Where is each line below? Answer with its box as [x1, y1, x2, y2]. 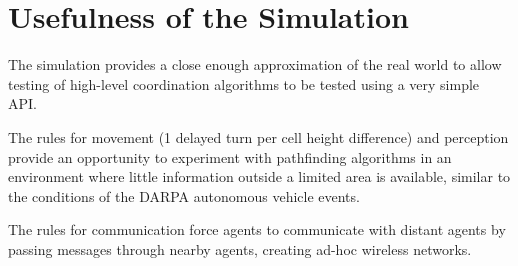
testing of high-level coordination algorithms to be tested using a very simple [8, 73, 480, 94]
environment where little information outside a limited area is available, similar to [8, 166, 511, 187]
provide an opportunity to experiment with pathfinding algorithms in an [8, 146, 452, 167]
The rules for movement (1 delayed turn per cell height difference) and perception [8, 126, 509, 147]
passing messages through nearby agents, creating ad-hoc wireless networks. [8, 238, 472, 259]
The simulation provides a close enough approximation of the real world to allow [8, 54, 502, 75]
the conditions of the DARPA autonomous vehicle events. [8, 185, 360, 206]
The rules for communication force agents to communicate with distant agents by [8, 219, 506, 240]
